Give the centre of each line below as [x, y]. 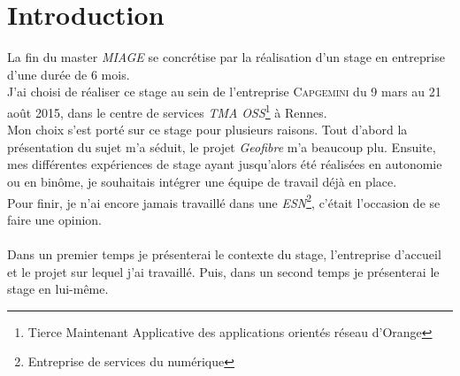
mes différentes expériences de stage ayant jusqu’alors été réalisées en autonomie [225, 164]
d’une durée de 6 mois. [69, 74]
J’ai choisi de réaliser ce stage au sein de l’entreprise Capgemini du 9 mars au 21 [224, 92]
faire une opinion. [55, 219]
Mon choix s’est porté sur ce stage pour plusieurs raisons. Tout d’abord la [207, 130]
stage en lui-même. [58, 289]
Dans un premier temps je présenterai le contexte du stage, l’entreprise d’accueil [224, 253]
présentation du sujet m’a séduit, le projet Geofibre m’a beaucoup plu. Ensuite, [222, 146]
